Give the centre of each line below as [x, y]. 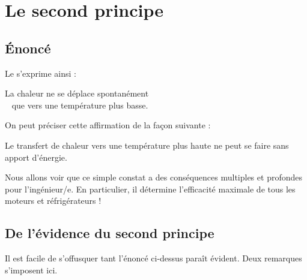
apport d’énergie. [36, 157]
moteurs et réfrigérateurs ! [53, 201]
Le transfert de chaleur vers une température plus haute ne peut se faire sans [147, 145]
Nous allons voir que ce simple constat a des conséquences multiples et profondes [153, 177]
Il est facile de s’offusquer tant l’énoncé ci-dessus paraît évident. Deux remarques [153, 258]
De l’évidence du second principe [110, 233]
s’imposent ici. [31, 270]
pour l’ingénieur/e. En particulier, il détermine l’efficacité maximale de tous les [150, 189]
